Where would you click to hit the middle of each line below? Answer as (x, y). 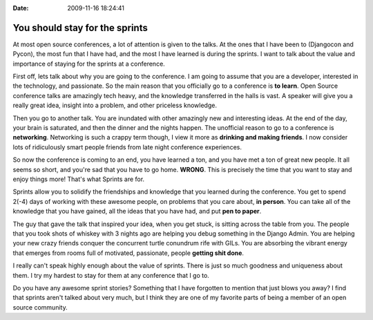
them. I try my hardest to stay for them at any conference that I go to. (111, 275)
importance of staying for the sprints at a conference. (89, 64)
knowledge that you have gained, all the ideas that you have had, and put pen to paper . (137, 211)
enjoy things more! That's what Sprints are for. (79, 179)
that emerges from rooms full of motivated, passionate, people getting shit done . (128, 253)
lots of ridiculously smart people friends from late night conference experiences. (127, 147)
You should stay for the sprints (80, 28)
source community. (40, 307)
